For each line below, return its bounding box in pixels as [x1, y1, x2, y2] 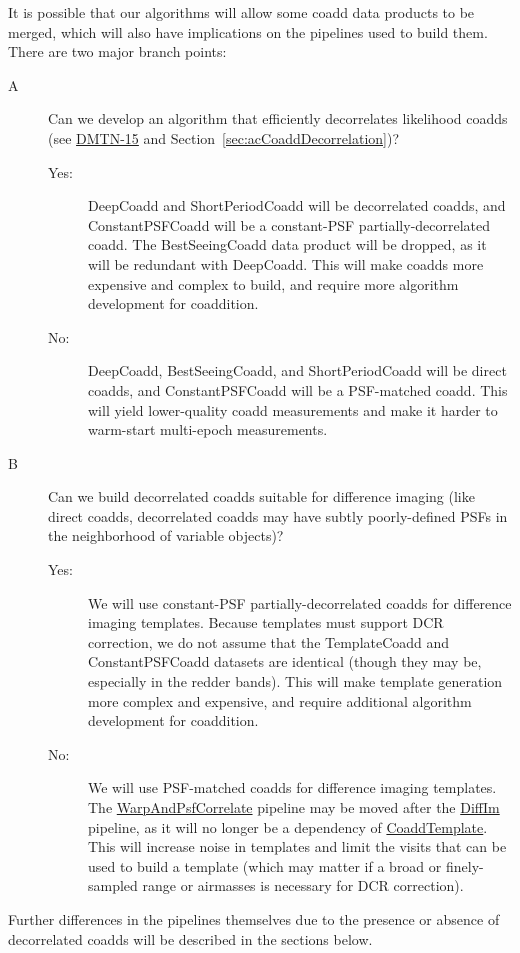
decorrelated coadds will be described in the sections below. [8, 928, 373, 949]
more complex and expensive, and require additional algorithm [88, 690, 472, 711]
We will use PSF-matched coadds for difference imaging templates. [88, 777, 497, 798]
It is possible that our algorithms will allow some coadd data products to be [8, 2, 475, 22]
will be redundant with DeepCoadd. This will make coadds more [88, 253, 484, 274]
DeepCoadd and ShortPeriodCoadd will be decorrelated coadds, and [88, 195, 506, 216]
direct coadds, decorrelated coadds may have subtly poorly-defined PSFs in [48, 505, 508, 526]
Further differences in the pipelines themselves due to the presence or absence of [8, 908, 500, 929]
